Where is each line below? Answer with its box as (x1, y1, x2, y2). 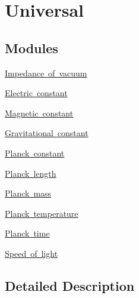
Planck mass (5, 187, 52, 199)
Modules (5, 38, 58, 57)
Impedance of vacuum (5, 66, 87, 79)
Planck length (5, 167, 56, 179)
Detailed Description (5, 276, 135, 294)
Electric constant (5, 87, 68, 99)
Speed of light (5, 247, 58, 259)
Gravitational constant (5, 127, 89, 139)
